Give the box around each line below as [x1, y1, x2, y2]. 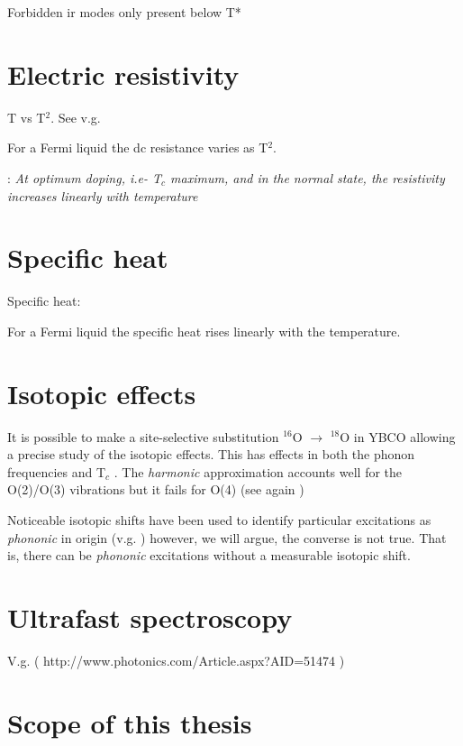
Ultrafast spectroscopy [7, 598, 293, 635]
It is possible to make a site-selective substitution [7, 427, 279, 446]
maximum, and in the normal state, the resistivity [170, 168, 445, 187]
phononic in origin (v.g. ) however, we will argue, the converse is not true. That [7, 528, 447, 547]
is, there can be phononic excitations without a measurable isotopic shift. [7, 546, 411, 565]
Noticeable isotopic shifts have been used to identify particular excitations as [7, 510, 431, 529]
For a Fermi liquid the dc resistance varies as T [7, 138, 268, 157]
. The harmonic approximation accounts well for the [113, 462, 403, 481]
